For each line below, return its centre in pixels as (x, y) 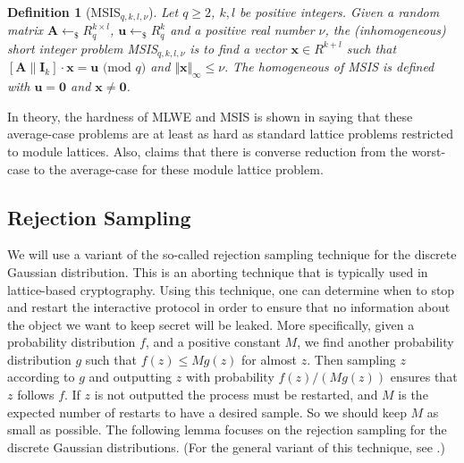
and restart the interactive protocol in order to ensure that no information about (229, 307)
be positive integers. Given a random (340, 12)
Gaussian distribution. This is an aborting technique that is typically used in (218, 271)
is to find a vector (238, 48)
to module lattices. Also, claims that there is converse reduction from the (207, 151)
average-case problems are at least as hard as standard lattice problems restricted (231, 134)
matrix (25, 30)
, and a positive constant (213, 342)
